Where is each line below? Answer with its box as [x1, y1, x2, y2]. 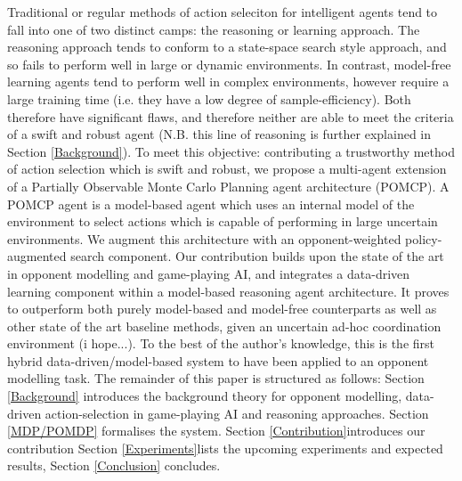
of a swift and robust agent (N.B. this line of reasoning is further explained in [7, 125, 431, 143]
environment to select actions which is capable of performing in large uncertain [7, 212, 438, 231]
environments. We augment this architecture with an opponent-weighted [7, 229, 401, 248]
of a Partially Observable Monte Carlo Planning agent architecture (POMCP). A [7, 176, 450, 195]
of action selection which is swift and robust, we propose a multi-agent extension [7, 159, 447, 178]
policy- [405, 229, 442, 248]
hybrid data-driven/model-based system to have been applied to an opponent [7, 351, 429, 370]
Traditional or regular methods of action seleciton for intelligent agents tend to [7, 3, 438, 20]
